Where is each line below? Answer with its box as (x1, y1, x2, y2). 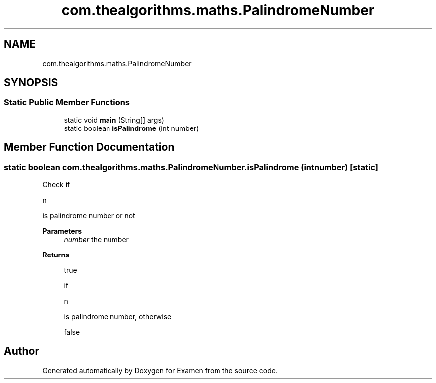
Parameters (42, 227, 82, 236)
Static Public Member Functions (4, 97, 130, 108)
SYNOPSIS (4, 76, 58, 89)
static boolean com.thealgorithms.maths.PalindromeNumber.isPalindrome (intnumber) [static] (4, 162, 379, 172)
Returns (42, 251, 69, 259)
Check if (42, 180, 70, 189)
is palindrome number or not (42, 211, 135, 220)
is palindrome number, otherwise (64, 312, 172, 321)
